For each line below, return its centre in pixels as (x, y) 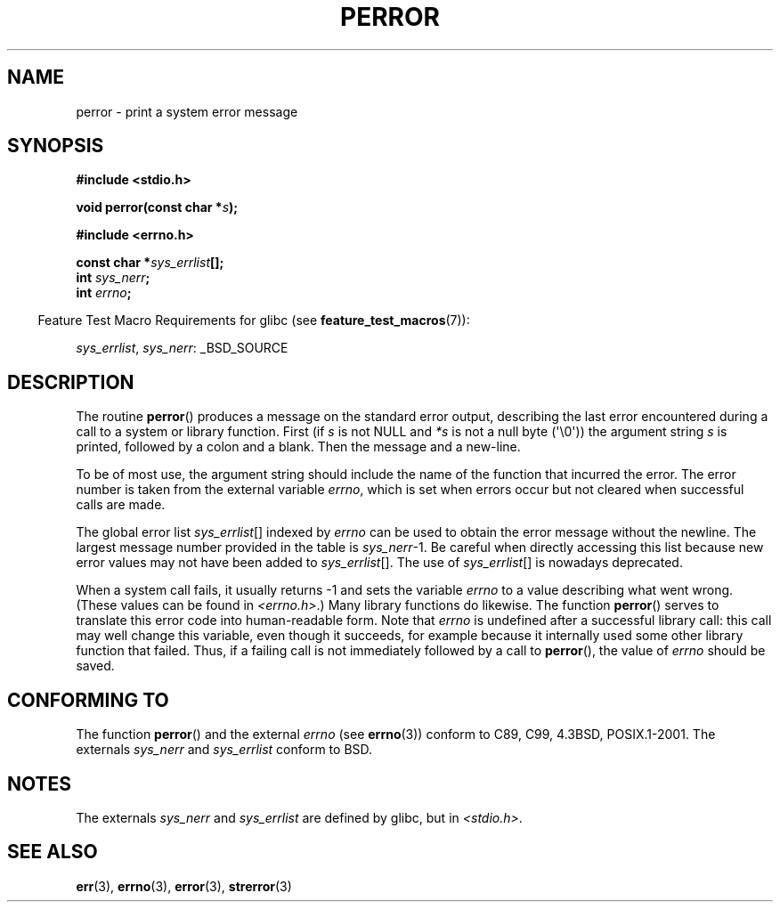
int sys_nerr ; (113, 278)
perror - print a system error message (187, 111)
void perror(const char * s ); (157, 207)
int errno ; (104, 293)
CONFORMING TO (88, 700)
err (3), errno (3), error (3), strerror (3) (184, 886)
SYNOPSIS (56, 146)
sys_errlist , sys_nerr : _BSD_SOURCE (182, 348)
